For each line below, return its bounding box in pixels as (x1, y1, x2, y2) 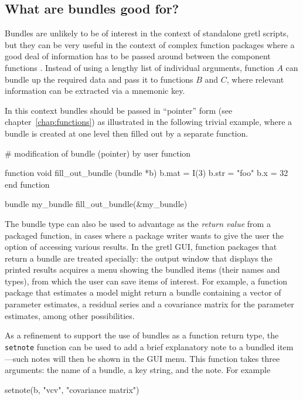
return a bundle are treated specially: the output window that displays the (5, 252, 273, 264)
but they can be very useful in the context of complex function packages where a (5, 38, 295, 50)
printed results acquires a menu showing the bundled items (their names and (5, 263, 280, 276)
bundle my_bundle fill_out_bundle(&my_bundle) (5, 198, 188, 210)
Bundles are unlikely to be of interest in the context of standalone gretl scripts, (5, 27, 289, 39)
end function (5, 178, 50, 190)
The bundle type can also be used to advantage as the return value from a (5, 217, 271, 229)
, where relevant (226, 73, 284, 85)
